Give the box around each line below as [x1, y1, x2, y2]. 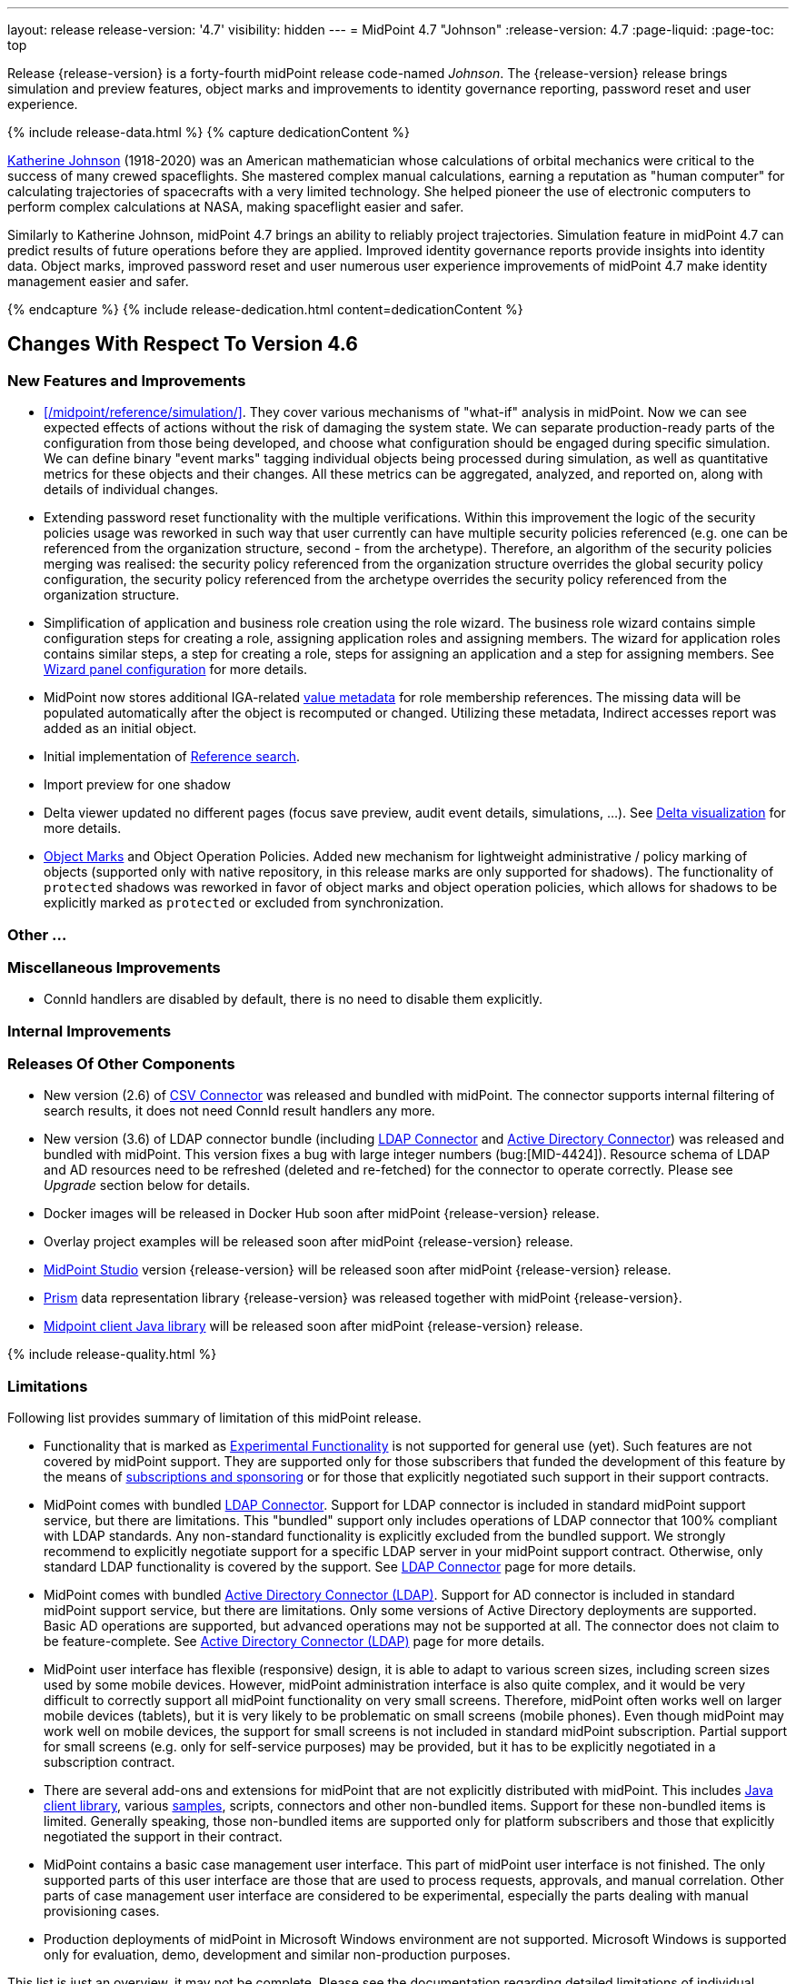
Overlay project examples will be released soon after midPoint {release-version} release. [44, 1234, 573, 1250]
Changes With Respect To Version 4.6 [7, 332, 358, 356]
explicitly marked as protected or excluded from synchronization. [44, 895, 444, 911]
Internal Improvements [7, 1021, 172, 1040]
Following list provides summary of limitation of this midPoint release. [7, 1410, 422, 1426]
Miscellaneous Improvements [7, 957, 221, 977]
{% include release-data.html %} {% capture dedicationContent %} [7, 124, 411, 140]
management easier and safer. [7, 273, 189, 289]
